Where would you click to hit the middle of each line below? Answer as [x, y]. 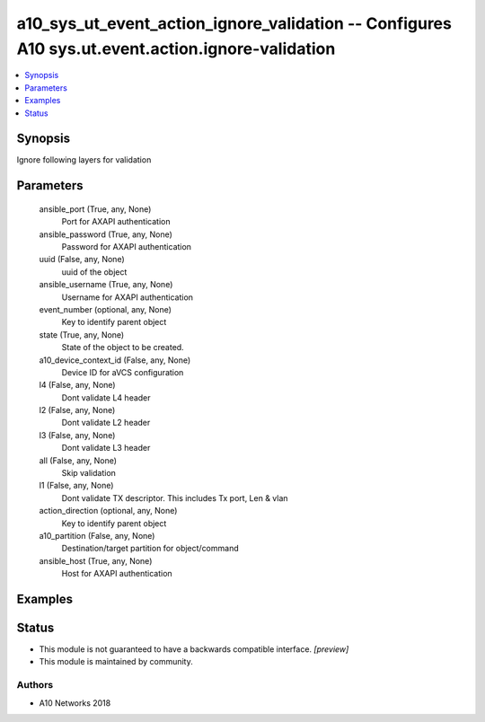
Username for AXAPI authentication [127, 297]
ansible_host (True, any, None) [96, 560]
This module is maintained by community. [116, 662]
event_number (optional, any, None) [106, 309]
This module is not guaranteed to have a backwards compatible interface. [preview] [194, 649]
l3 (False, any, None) [77, 435]
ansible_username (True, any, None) [106, 285]
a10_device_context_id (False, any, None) [115, 360]
